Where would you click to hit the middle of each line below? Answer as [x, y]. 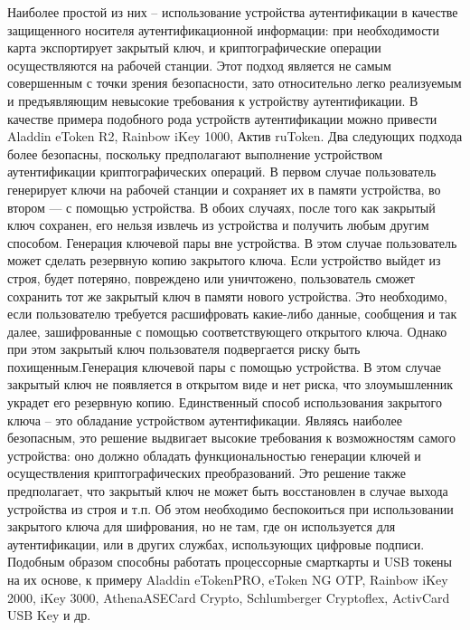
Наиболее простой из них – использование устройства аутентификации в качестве [233, 12]
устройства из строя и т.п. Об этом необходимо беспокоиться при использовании [230, 508]
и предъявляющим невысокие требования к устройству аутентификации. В [213, 100]
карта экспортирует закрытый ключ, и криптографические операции [194, 48]
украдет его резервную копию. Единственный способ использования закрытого [225, 402]
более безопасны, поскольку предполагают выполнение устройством [195, 153]
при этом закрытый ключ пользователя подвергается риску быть [184, 349]
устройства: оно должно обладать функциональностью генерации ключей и [214, 455]
